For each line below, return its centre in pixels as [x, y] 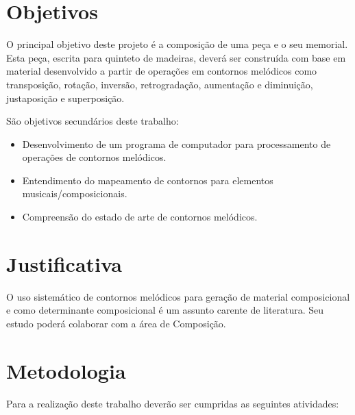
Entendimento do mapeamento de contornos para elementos [148, 180]
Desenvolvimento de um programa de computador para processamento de [176, 143]
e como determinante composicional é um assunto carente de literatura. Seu [165, 310]
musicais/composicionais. [75, 193]
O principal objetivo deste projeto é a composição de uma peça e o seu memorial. [177, 44]
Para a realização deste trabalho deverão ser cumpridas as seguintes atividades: [173, 403]
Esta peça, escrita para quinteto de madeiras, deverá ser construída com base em [176, 57]
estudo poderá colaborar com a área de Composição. [116, 323]
